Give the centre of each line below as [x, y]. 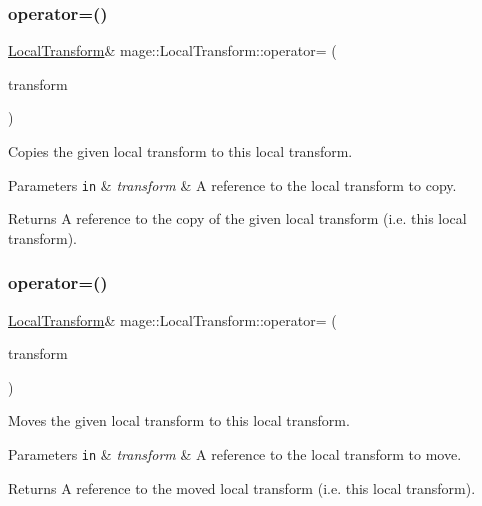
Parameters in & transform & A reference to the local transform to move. [235, 454]
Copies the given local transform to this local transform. [180, 151]
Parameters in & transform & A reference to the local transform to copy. [232, 184]
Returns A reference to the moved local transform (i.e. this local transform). [242, 487]
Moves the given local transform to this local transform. [179, 420]
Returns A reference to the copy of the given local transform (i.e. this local [237, 218]
